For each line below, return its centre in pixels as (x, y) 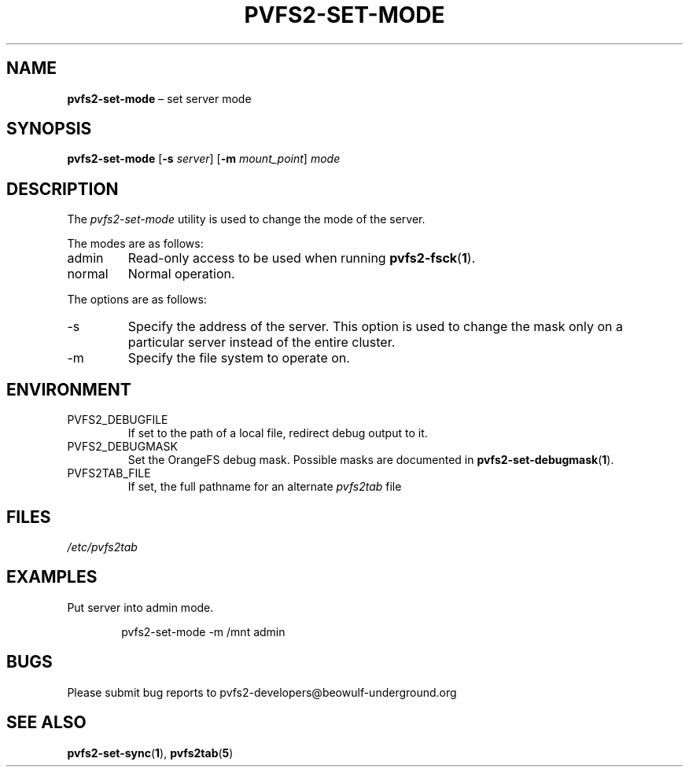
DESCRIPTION (63, 189)
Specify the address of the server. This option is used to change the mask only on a (376, 327)
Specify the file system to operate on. (239, 358)
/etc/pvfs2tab (102, 547)
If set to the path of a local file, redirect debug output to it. (278, 433)
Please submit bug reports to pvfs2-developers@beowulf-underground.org (262, 692)
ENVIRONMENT (69, 389)
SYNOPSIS (49, 129)
